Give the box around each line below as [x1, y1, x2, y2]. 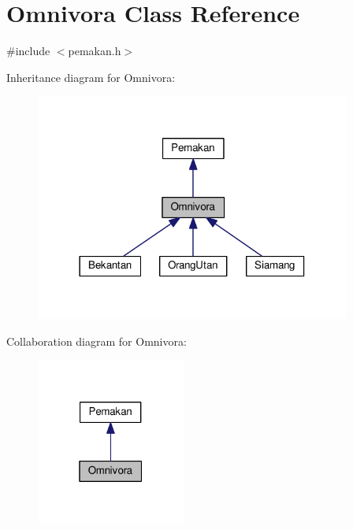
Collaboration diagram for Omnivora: [6, 332, 187, 349]
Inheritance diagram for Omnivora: [6, 69, 176, 85]
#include [6, 43, 50, 59]
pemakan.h [68, 43, 121, 59]
